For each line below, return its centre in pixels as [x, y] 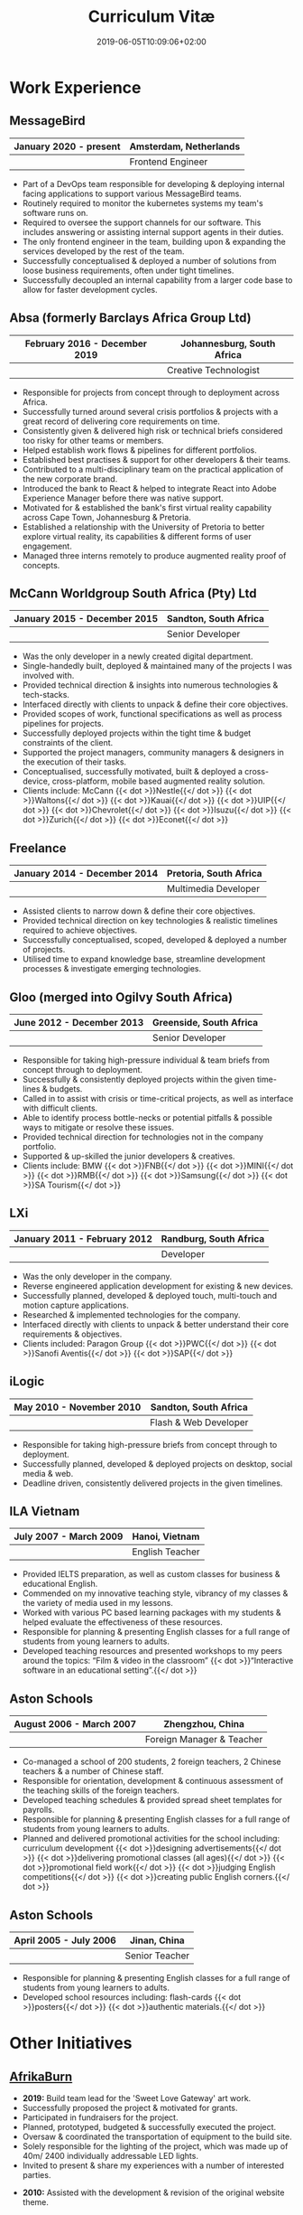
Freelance [38, 848]
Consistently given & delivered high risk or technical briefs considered [152, 430]
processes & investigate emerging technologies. [112, 969]
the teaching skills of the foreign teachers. [101, 1790]
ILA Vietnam [45, 1511]
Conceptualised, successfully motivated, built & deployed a [133, 772]
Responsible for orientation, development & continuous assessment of [153, 1781]
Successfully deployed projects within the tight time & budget [137, 733]
